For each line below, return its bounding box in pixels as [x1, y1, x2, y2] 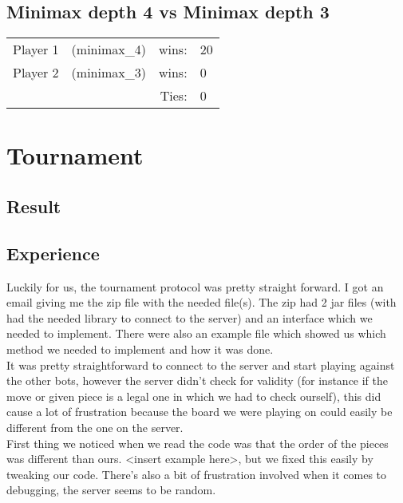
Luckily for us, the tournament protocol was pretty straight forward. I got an [6, 278, 384, 295]
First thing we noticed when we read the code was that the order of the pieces [6, 434, 389, 451]
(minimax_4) [71, 40, 146, 59]
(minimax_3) [71, 63, 146, 82]
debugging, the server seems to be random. [6, 481, 216, 498]
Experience [6, 240, 100, 265]
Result [6, 193, 61, 218]
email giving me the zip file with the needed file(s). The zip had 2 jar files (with [6, 294, 397, 311]
